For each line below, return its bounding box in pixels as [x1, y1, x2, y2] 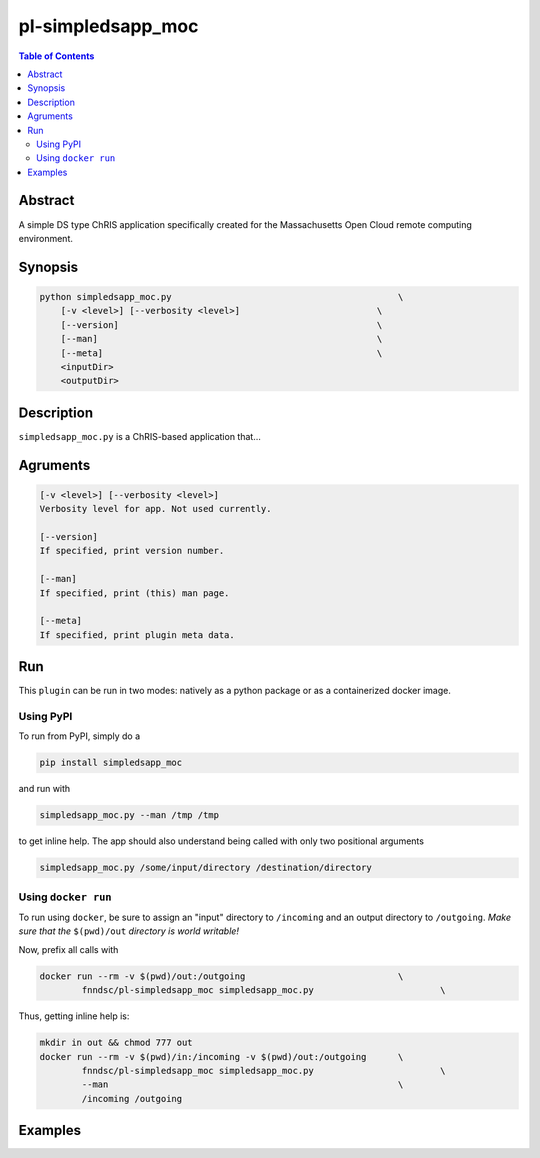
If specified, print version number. [39, 545, 225, 557]
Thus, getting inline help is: [18, 1010, 130, 1022]
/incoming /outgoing [81, 1093, 183, 1104]
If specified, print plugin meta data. [39, 629, 235, 640]
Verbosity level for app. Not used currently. [39, 503, 272, 515]
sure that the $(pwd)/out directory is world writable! [18, 925, 240, 937]
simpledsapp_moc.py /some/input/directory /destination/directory [39, 862, 372, 874]
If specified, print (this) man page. [39, 587, 230, 599]
